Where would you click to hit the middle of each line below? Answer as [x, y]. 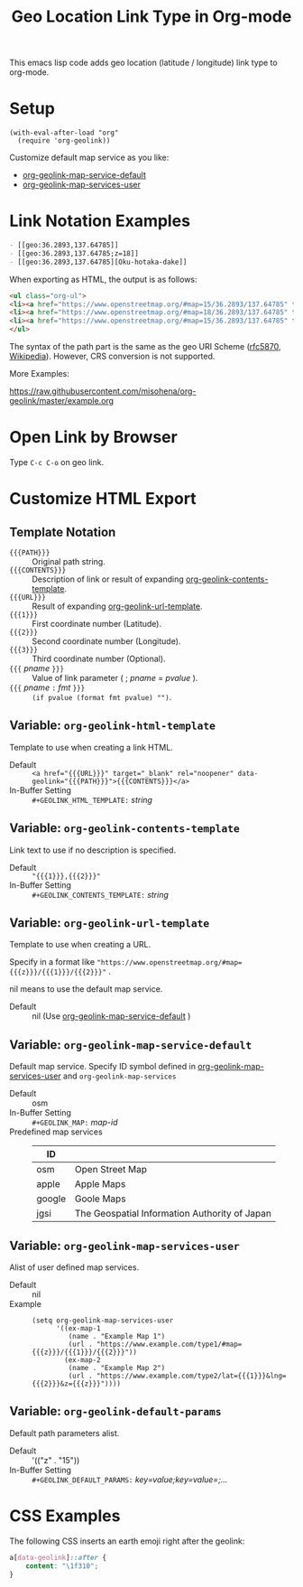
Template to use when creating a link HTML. [91, 747]
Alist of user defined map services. [74, 1267]
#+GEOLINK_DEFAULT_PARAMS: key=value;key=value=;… [130, 1480]
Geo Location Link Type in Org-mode [151, 17]
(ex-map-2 [83, 1360]
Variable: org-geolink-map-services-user [125, 1245]
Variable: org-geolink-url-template [110, 923]
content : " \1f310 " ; [62, 1566]
